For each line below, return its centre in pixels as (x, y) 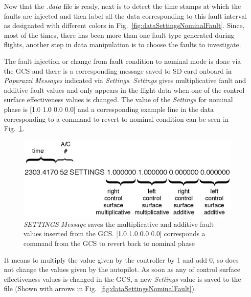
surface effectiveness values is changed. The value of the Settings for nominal (118, 99)
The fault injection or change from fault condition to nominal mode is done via (123, 61)
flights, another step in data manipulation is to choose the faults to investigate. (123, 44)
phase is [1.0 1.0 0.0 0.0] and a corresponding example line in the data (109, 109)
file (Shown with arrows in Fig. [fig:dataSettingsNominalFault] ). (100, 288)
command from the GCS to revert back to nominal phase (109, 243)
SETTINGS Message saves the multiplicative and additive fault (119, 224)
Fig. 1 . (14, 128)
